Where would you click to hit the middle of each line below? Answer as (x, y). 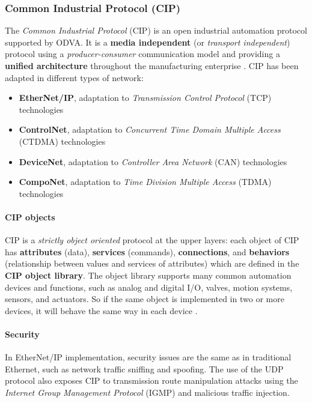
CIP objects (30, 217)
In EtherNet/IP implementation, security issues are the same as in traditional (148, 357)
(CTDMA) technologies (62, 141)
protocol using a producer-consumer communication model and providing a (142, 54)
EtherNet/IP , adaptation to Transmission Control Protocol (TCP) (145, 98)
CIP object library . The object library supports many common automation (148, 275)
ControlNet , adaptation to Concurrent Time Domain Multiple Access (150, 129)
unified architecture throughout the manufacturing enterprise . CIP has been (152, 65)
